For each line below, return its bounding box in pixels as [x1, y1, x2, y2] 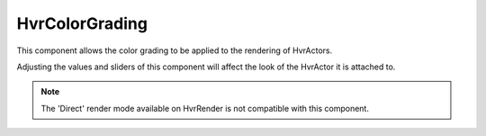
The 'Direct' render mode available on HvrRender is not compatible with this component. [40, 103, 369, 113]
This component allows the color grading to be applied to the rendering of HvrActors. [16, 45, 333, 56]
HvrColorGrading [16, 14, 148, 33]
